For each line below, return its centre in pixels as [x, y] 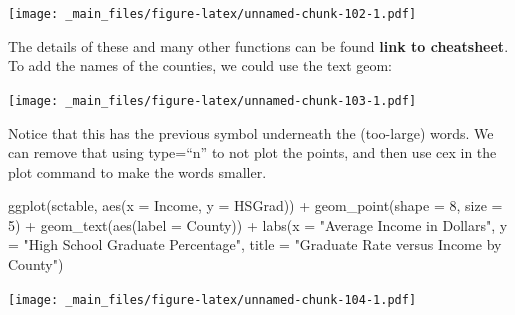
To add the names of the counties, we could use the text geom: [200, 65]
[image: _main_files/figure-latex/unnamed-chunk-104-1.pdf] [212, 299]
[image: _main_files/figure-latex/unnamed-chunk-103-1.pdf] [212, 100]
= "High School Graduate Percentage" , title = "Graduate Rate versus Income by [255, 244]
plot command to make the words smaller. [137, 171]
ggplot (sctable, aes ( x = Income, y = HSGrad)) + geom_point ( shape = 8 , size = [255, 205]
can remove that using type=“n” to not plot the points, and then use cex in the [252, 152]
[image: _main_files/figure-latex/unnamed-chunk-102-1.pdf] [212, 14]
